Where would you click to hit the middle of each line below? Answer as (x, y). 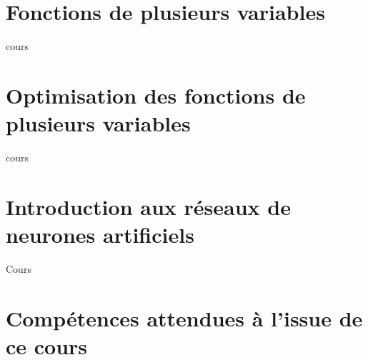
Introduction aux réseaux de (148, 206)
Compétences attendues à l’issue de (184, 317)
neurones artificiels (100, 234)
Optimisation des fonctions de (156, 95)
